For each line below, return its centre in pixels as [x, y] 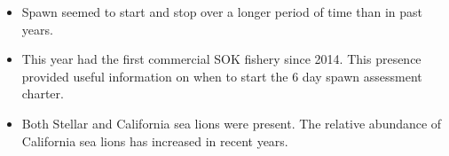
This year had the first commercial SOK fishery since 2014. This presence [221, 59]
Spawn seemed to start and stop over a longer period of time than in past [222, 12]
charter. [43, 94]
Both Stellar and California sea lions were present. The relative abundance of [232, 123]
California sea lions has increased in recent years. [155, 140]
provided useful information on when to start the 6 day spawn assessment [222, 76]
